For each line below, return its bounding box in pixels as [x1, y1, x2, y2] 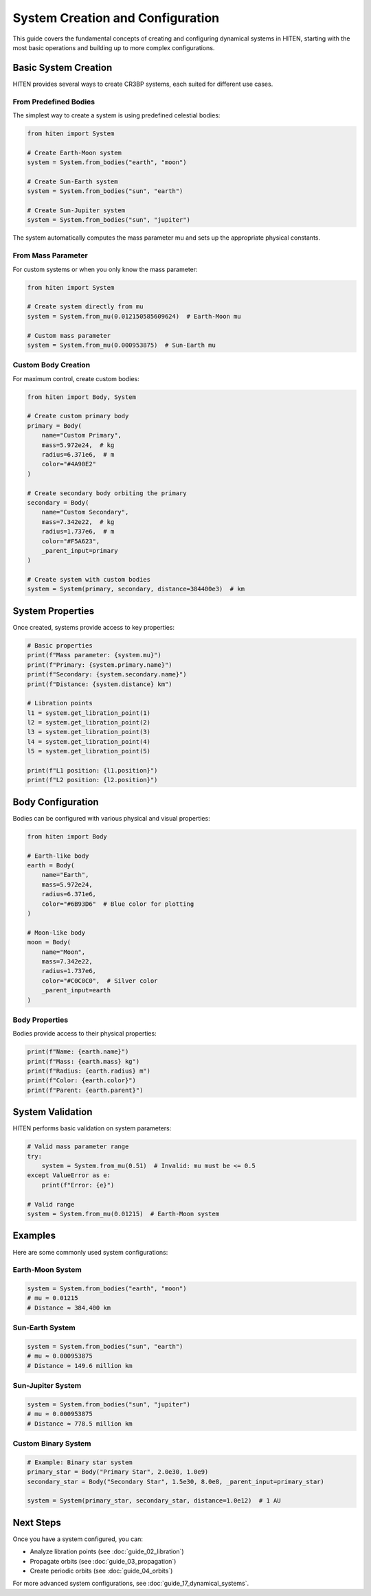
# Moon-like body [27, 928, 86, 937]
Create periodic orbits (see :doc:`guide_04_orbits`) [30, 1566, 173, 1575]
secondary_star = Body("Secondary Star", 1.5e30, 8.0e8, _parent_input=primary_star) [27, 1477, 324, 1485]
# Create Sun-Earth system [27, 177, 118, 185]
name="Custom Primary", [41, 431, 122, 440]
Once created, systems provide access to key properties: [12, 623, 175, 631]
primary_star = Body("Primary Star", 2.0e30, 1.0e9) [27, 1468, 209, 1476]
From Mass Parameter [12, 251, 89, 260]
